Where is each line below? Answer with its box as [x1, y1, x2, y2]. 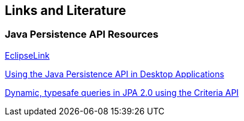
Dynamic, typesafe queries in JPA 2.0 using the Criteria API [5, 87, 239, 98]
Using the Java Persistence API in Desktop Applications [5, 68, 224, 79]
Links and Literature [5, 3, 126, 18]
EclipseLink [5, 50, 50, 60]
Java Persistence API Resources [5, 28, 159, 41]
